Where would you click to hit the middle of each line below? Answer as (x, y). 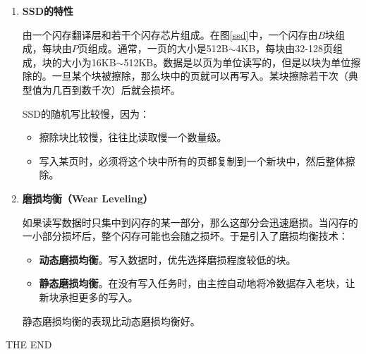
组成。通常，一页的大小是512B (158, 48)
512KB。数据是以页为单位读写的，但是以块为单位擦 (242, 62)
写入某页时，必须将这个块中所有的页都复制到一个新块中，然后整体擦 (197, 160)
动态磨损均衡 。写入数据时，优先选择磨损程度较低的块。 (167, 259)
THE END (29, 344)
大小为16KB (89, 62)
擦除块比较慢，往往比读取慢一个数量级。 (133, 137)
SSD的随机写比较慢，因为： (86, 113)
